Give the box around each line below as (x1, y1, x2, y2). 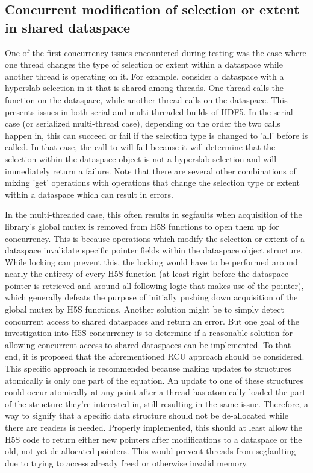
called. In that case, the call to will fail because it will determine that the (5, 141, 276, 153)
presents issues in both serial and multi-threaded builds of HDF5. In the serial (5, 105, 293, 118)
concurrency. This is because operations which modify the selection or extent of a (5, 232, 305, 244)
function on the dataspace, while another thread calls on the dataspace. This (5, 93, 288, 106)
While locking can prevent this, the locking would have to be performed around (5, 255, 298, 268)
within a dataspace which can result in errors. (5, 188, 173, 200)
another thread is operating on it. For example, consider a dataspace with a (5, 69, 284, 82)
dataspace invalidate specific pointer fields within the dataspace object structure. (5, 244, 303, 256)
